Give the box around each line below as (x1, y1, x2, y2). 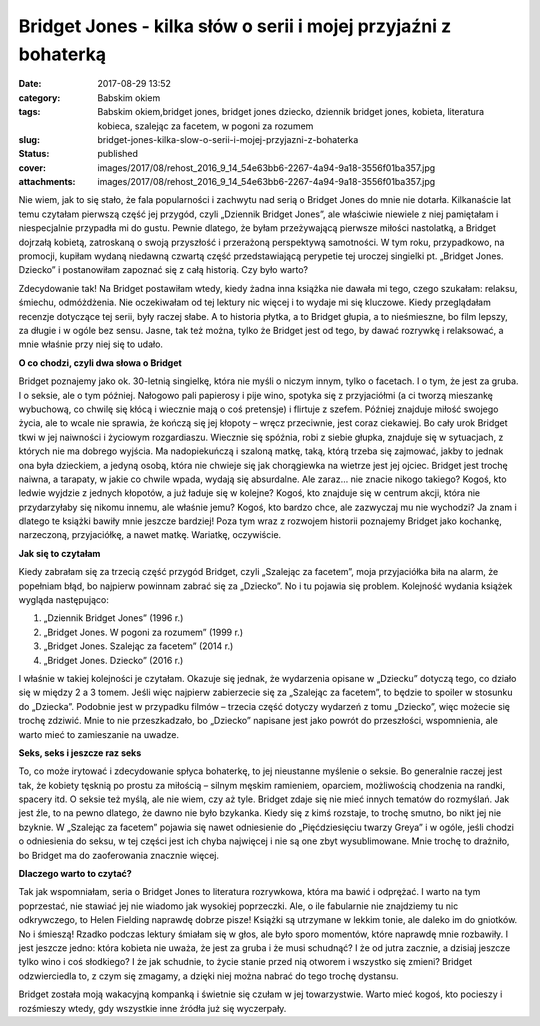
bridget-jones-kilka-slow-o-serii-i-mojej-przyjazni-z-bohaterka (97, 133, 359, 145)
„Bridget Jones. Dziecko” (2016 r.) (43, 654, 184, 666)
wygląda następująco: (18, 594, 109, 606)
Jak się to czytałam (18, 547, 101, 559)
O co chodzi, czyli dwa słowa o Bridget (18, 356, 182, 369)
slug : (18, 133, 40, 145)
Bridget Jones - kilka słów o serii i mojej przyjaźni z (18, 15, 452, 37)
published (97, 148, 139, 160)
